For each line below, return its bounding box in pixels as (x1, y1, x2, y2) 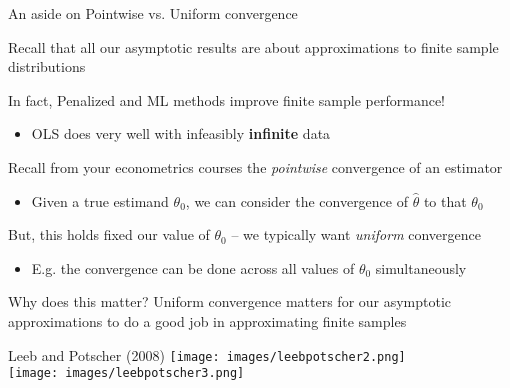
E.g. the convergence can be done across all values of (31, 257, 355, 278)
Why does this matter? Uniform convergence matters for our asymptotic (8, 291, 452, 312)
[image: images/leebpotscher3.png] (8, 366, 245, 381)
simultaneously (375, 257, 467, 278)
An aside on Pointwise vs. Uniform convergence (8, 3, 298, 23)
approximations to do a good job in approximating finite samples (8, 310, 407, 331)
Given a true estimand (31, 190, 169, 211)
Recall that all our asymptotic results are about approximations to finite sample (8, 36, 499, 57)
